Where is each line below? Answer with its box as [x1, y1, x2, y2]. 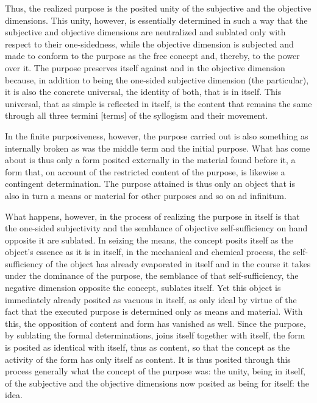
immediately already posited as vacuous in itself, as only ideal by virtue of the [5, 293, 297, 306]
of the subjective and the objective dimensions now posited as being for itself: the [5, 376, 310, 389]
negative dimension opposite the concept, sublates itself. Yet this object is [5, 281, 281, 294]
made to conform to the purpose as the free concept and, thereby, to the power [5, 49, 300, 62]
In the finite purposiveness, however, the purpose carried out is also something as [5, 129, 308, 142]
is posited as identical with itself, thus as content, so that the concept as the [5, 341, 290, 354]
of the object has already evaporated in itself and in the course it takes [46, 257, 311, 270]
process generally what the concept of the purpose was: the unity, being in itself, [5, 365, 305, 377]
